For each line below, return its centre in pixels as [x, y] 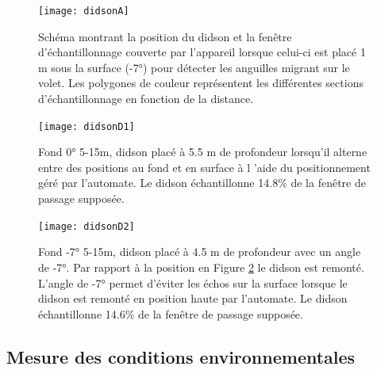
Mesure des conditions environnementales [181, 356]
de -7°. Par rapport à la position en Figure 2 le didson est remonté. [201, 267]
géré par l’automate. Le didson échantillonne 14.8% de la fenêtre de [202, 183]
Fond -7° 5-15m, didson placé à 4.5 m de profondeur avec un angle [200, 252]
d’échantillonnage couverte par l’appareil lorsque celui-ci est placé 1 [202, 52]
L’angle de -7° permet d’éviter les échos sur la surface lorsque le [193, 282]
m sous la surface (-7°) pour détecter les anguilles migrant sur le [194, 67]
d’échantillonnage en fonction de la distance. [146, 99]
